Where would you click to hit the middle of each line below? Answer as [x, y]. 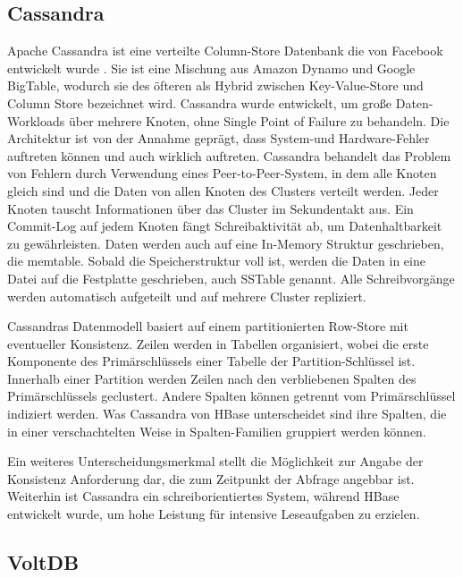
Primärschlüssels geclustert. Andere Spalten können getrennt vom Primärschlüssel [231, 396]
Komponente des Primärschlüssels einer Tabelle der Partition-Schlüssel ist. [211, 361]
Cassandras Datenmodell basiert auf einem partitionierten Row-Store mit [208, 326]
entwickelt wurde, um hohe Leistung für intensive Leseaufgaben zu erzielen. [214, 514]
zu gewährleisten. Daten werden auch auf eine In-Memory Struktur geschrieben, [226, 243]
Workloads [36, 120]
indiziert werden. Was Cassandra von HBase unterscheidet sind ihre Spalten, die [227, 414]
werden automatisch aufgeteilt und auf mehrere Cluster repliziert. [187, 296]
